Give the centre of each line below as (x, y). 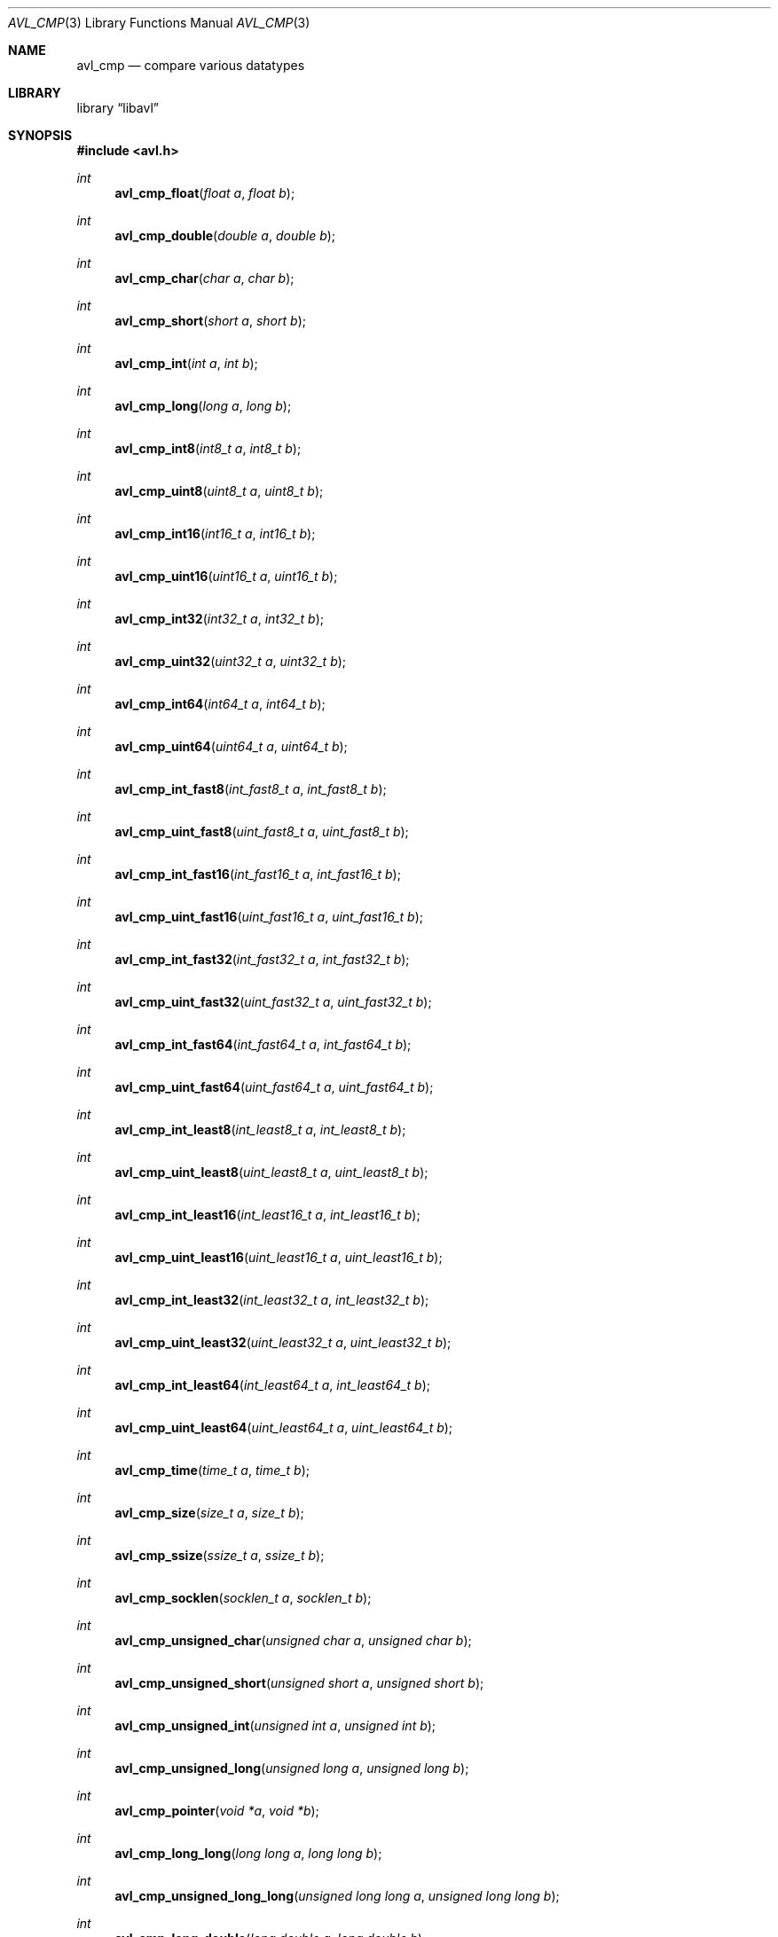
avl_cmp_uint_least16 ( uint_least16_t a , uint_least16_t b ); (279, 1257)
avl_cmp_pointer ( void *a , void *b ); (217, 1811)
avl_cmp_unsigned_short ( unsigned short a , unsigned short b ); (299, 1683)
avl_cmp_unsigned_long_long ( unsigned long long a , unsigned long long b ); (337, 1896)
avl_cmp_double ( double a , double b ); (225, 235)
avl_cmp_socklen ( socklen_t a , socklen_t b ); (243, 1598)
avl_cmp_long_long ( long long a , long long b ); (248, 1853)
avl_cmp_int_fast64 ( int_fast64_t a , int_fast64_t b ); (263, 1044)
